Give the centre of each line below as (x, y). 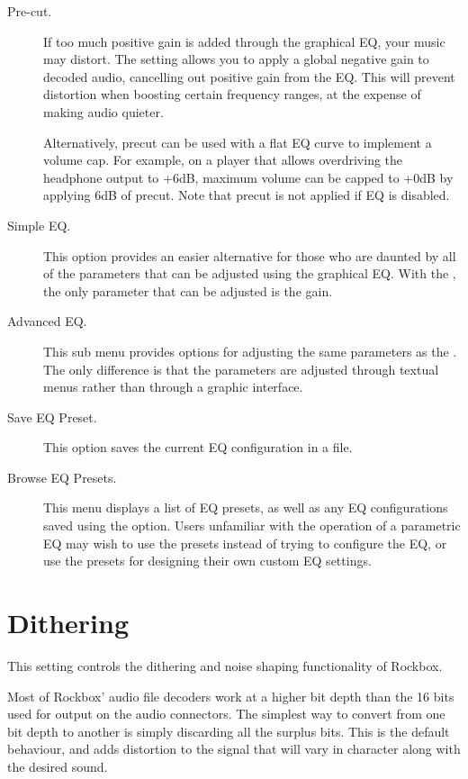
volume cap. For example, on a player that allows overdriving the (223, 160)
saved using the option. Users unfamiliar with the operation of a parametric (252, 525)
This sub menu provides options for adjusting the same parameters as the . (250, 351)
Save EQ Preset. (52, 417)
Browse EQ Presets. (62, 477)
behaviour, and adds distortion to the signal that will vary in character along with (234, 749)
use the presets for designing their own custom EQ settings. (207, 561)
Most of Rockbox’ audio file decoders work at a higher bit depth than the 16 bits (231, 696)
